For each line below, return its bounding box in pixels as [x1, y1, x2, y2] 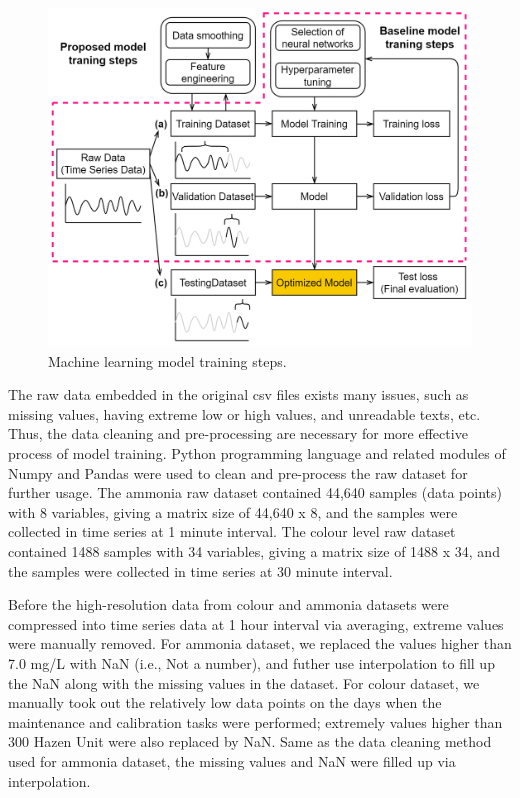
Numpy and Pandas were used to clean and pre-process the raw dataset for [8, 462, 468, 483]
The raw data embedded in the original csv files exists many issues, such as [8, 384, 469, 405]
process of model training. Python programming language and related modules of [8, 443, 506, 464]
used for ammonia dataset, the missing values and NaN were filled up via [8, 750, 456, 771]
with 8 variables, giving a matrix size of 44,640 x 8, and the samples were [8, 501, 458, 522]
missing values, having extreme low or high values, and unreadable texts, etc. [8, 403, 481, 424]
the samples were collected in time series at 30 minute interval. [8, 560, 393, 581]
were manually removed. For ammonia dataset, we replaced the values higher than [8, 633, 512, 654]
